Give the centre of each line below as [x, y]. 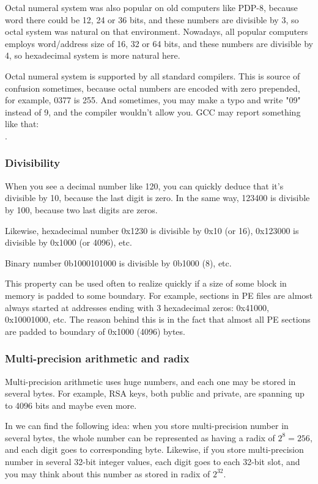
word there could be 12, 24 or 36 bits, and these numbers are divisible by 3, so [152, 19]
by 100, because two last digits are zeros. [81, 209]
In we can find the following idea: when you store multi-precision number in [147, 426]
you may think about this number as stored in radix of [108, 473]
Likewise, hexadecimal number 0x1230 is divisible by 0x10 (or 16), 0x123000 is [152, 230]
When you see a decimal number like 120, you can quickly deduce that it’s [144, 185]
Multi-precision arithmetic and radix [97, 358]
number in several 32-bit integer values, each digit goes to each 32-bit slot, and [153, 462]
